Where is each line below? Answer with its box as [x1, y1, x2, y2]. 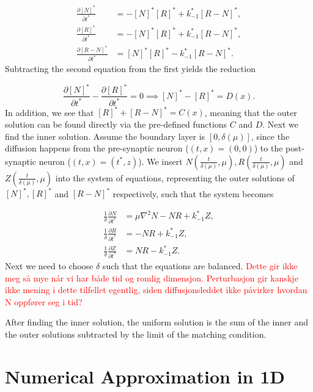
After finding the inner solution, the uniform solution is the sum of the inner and [5, 316, 308, 328]
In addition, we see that [5, 106, 94, 118]
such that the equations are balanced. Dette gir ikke [102, 260, 298, 272]
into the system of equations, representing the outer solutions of [55, 171, 295, 184]
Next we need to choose [5, 260, 94, 272]
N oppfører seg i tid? [5, 295, 83, 308]
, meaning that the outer [204, 106, 297, 118]
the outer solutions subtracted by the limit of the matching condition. [5, 328, 267, 340]
